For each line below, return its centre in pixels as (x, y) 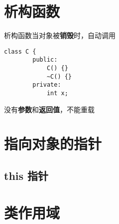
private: (47, 85)
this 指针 (26, 176)
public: (45, 60)
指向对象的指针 (53, 144)
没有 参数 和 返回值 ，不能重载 (49, 109)
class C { (20, 51)
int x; (57, 93)
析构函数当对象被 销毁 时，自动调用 (60, 35)
